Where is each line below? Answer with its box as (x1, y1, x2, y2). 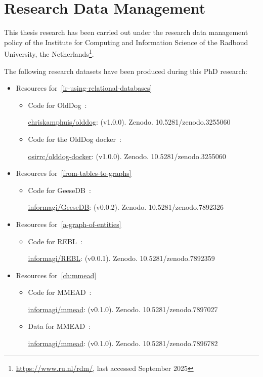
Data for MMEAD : (28, 321, 91, 331)
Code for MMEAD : (28, 287, 92, 297)
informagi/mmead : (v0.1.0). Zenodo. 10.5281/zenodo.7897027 (28, 304, 218, 314)
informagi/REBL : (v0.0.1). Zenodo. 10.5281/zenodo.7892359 (28, 253, 215, 263)
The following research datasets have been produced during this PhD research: (4, 65, 247, 76)
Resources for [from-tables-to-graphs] (16, 168, 131, 178)
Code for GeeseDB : (28, 184, 91, 195)
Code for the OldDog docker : (28, 133, 121, 144)
